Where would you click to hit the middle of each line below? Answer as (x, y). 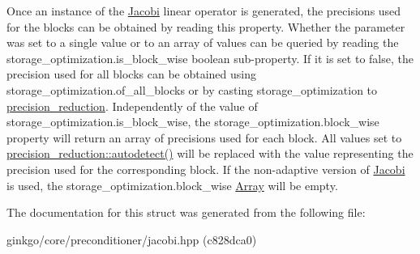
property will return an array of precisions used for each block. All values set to (204, 137)
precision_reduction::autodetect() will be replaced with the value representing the (210, 153)
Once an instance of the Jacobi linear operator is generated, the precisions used (204, 11)
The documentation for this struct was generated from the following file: (186, 212)
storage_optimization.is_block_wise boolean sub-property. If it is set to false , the (210, 58)
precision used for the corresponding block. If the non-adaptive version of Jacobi (206, 169)
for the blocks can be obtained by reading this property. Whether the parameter (206, 26)
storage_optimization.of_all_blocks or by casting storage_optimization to (192, 89)
